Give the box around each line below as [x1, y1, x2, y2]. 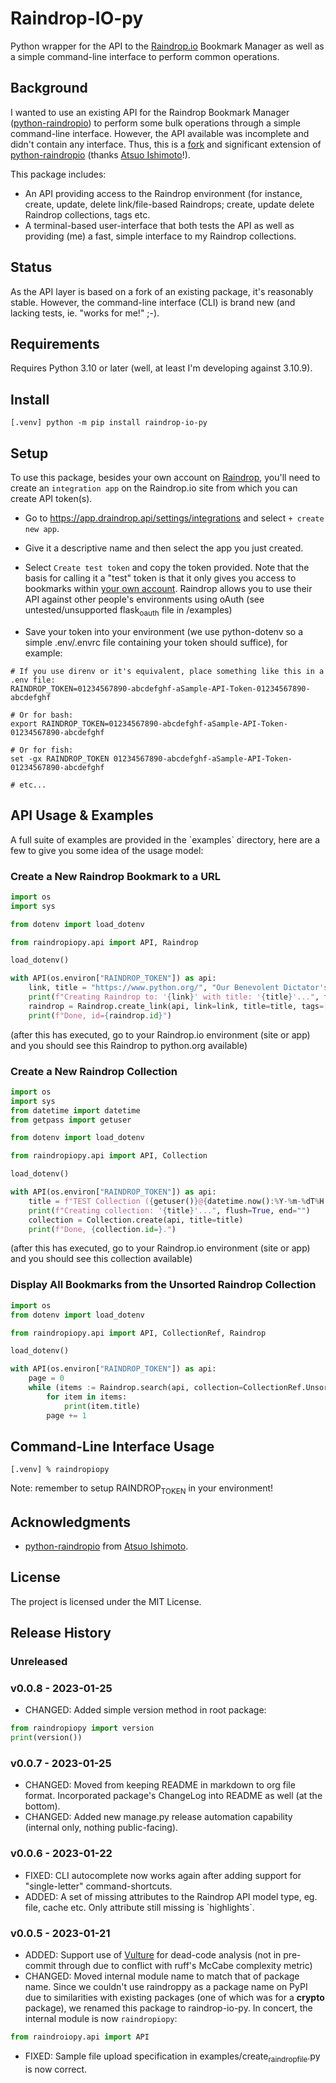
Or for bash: [19, 710, 74, 720]
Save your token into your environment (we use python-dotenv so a [24, 625, 304, 637]
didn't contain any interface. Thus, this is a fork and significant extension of [10, 138, 322, 150]
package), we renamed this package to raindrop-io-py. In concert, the [24, 2002, 313, 2014]
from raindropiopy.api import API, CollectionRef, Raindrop [10, 1328, 267, 1338]
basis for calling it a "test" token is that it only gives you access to [24, 572, 297, 584]
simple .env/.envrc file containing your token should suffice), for [24, 636, 288, 648]
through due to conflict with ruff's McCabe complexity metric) [58, 1959, 313, 1971]
